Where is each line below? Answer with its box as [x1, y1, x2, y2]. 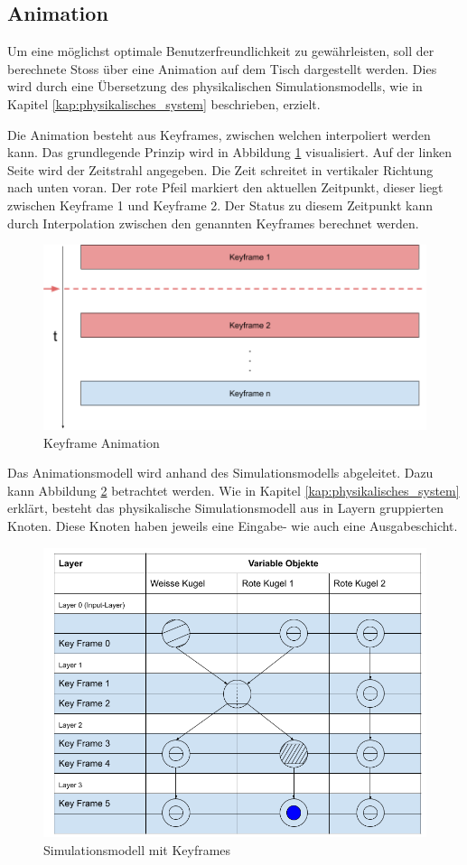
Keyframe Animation [43, 432, 160, 451]
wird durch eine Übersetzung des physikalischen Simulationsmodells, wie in [7, 77, 423, 96]
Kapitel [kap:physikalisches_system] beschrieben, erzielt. [7, 94, 321, 113]
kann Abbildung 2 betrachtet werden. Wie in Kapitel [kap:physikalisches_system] [7, 480, 460, 499]
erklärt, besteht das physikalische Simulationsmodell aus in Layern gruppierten [7, 498, 444, 517]
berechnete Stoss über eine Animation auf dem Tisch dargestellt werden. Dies [7, 59, 437, 78]
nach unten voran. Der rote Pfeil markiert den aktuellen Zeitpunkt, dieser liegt [7, 178, 444, 197]
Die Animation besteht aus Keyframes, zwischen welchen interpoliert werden [7, 125, 431, 144]
